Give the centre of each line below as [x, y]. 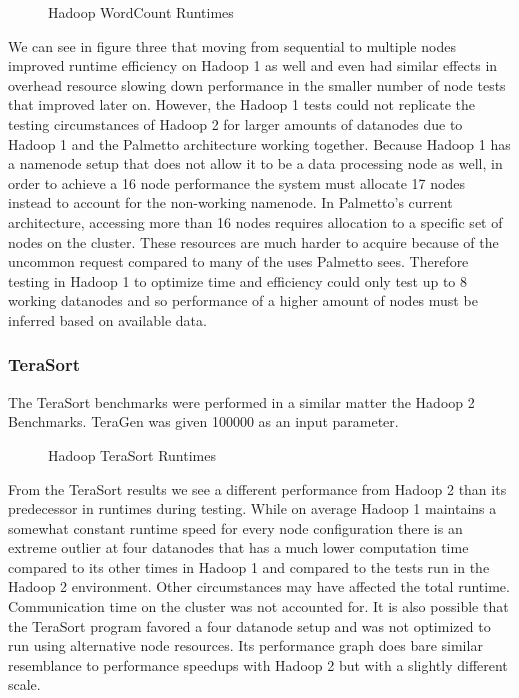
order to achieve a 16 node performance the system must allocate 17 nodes [236, 182]
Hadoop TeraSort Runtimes [132, 454]
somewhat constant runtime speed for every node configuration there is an [235, 527]
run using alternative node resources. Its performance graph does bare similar [245, 645]
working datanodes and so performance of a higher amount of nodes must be [243, 300]
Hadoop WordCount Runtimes [141, 12]
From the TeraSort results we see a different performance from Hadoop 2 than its [257, 488]
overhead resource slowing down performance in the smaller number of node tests [257, 84]
